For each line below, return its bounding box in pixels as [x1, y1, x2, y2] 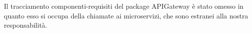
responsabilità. [4, 20, 47, 30]
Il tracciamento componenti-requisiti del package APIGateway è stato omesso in [4, 1, 244, 11]
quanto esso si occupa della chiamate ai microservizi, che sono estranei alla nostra [4, 10, 248, 20]
